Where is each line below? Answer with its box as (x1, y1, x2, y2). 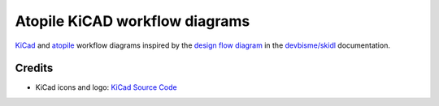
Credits (15, 61, 54, 75)
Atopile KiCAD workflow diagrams (15, 12, 250, 30)
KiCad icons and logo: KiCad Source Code (35, 83, 178, 92)
